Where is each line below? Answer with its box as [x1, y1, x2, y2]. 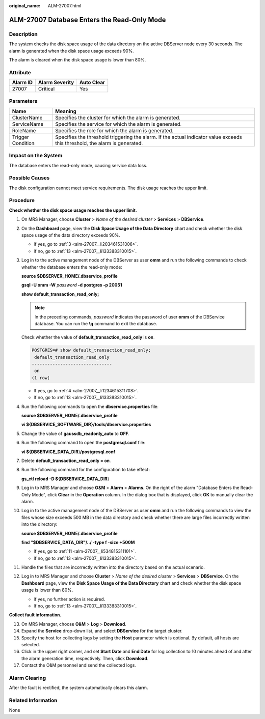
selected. [21, 641, 40, 647]
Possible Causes [9, 174, 50, 181]
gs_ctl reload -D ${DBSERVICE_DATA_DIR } [21, 476, 110, 482]
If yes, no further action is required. [33, 596, 106, 602]
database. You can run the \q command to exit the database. [34, 320, 157, 326]
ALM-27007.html [48, 3, 81, 8]
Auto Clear [79, 79, 106, 86]
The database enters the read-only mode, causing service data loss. [9, 162, 148, 168]
